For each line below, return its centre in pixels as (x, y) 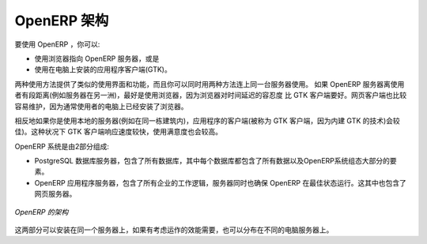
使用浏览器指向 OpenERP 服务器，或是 (97, 58)
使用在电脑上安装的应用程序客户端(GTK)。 (103, 69)
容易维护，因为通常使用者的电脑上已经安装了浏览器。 (101, 106)
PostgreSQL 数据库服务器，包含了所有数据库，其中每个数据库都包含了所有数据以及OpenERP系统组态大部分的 (212, 161)
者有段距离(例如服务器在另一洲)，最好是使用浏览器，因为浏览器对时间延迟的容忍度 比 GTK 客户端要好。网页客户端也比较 (211, 96)
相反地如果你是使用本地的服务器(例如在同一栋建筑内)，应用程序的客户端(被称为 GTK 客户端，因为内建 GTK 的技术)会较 (208, 120)
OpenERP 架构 (62, 21)
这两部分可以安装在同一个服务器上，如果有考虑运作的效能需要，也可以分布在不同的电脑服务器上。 (174, 230)
